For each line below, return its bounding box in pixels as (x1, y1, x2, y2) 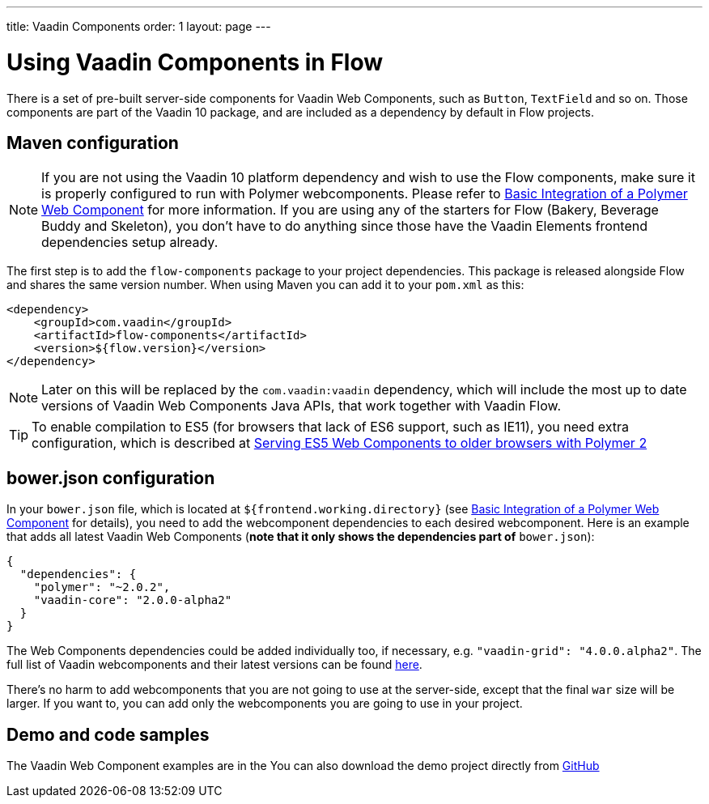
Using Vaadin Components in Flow (6, 48, 384, 76)
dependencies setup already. (41, 234, 219, 251)
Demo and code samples (6, 724, 210, 745)
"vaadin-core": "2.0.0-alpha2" (33, 593, 232, 607)
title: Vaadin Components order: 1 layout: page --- (6, 19, 271, 33)
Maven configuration (6, 132, 179, 153)
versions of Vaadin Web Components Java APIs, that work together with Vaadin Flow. (41, 398, 562, 415)
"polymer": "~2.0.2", (33, 581, 171, 594)
